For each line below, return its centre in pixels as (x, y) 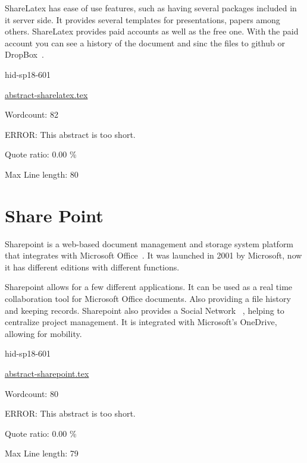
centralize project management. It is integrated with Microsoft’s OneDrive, (141, 322)
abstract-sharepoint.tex (47, 373)
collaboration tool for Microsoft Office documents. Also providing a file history (148, 299)
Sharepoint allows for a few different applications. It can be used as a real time (149, 287)
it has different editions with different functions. (92, 267)
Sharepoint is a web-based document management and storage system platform (149, 243)
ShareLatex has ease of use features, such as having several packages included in (151, 8)
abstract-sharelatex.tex (46, 94)
